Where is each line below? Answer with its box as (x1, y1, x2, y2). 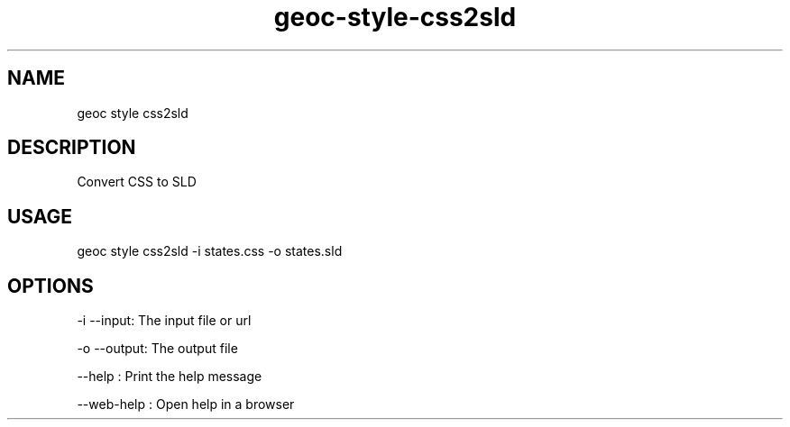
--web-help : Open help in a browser (77, 396, 295, 413)
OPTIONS (7, 274, 94, 297)
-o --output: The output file (77, 341, 238, 357)
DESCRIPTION (7, 136, 136, 159)
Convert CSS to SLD (77, 174, 197, 190)
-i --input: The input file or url (77, 313, 252, 329)
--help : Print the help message (77, 368, 262, 385)
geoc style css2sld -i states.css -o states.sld (77, 243, 343, 259)
